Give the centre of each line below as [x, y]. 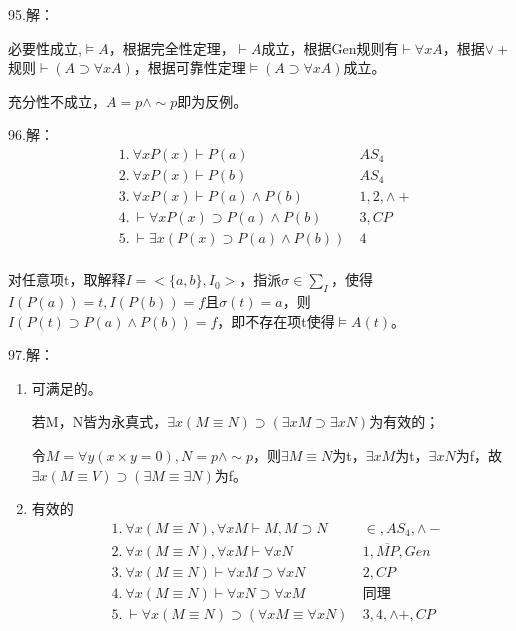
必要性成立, [45, 47]
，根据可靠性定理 [189, 67]
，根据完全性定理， [171, 47]
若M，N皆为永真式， [99, 421]
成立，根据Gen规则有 [330, 47]
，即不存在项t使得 [276, 320]
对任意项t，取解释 [67, 279]
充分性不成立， [57, 100]
